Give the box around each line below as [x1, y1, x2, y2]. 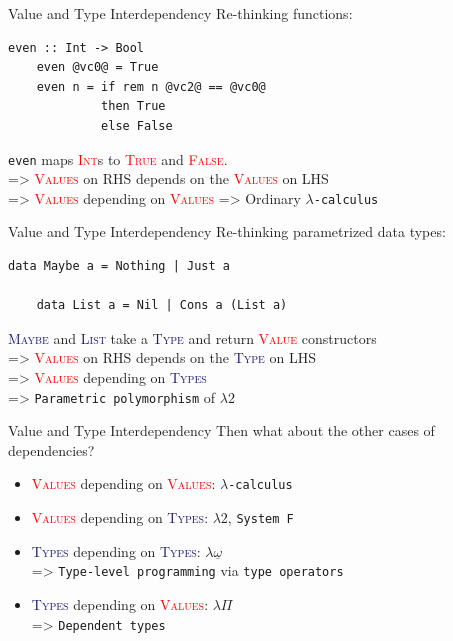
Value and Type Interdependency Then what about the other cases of [8, 420, 435, 441]
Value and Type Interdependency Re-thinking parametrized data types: [8, 221, 446, 242]
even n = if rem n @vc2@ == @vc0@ [36, 79, 266, 94]
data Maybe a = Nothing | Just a [8, 259, 230, 274]
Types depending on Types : [31, 540, 201, 561]
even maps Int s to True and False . [8, 148, 228, 169]
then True [101, 99, 166, 114]
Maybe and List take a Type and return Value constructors [8, 327, 377, 348]
